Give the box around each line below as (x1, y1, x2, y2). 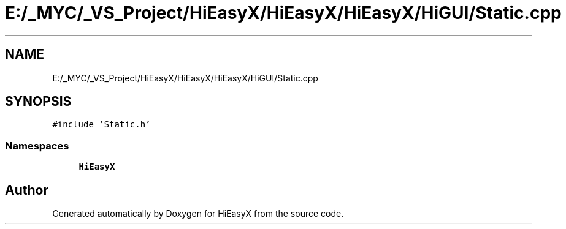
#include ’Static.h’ (52, 119, 151, 130)
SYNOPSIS (5, 94, 72, 110)
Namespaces (5, 139, 69, 152)
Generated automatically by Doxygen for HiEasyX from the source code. (52, 208, 344, 219)
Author (5, 182, 48, 198)
